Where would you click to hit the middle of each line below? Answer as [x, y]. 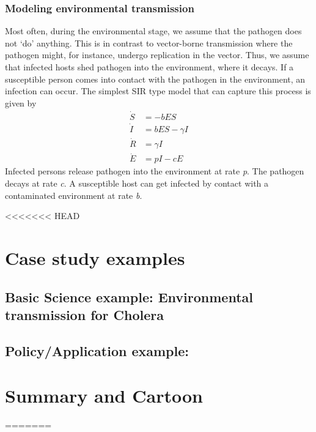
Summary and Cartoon [104, 396]
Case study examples [95, 257]
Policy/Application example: [97, 350]
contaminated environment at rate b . [74, 195]
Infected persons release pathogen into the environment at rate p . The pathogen [155, 171]
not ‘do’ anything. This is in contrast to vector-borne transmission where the [149, 43]
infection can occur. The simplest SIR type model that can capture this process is [158, 91]
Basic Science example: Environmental [129, 296]
